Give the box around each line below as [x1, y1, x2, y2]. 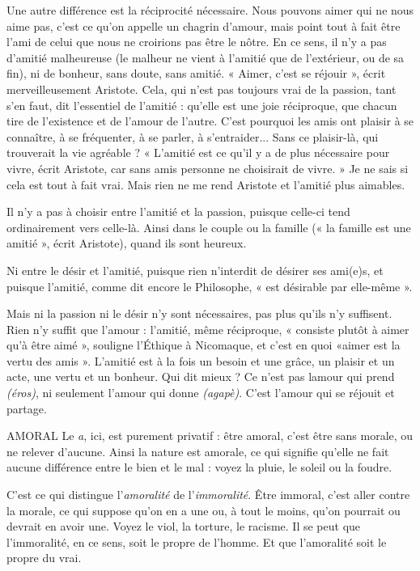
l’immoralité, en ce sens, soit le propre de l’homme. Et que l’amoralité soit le [6, 533, 387, 550]
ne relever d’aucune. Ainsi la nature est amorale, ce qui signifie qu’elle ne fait [6, 442, 389, 459]
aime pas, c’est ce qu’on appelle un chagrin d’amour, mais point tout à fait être [6, 17, 401, 34]
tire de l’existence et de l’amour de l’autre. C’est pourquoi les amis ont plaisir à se [6, 112, 414, 129]
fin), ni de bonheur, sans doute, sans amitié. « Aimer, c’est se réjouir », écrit [6, 65, 386, 82]
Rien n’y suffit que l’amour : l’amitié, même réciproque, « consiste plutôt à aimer [6, 320, 409, 337]
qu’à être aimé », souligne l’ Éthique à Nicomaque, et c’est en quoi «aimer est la [6, 336, 401, 353]
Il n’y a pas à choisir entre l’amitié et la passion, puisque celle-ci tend [6, 203, 350, 220]
